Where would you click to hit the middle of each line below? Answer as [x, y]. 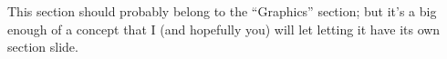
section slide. [43, 47]
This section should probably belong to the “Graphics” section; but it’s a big [222, 11]
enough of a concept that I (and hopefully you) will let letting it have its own [224, 29]
